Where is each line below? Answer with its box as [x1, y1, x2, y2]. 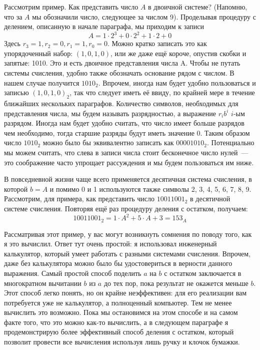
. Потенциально [207, 137, 254, 148]
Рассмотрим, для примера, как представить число [4, 193, 154, 204]
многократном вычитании [4, 277, 81, 288]
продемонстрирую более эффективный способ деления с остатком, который [4, 326, 234, 337]
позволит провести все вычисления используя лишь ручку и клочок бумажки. [4, 336, 240, 347]
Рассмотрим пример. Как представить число [4, 2, 138, 12]
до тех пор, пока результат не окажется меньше [103, 277, 248, 288]
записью [4, 87, 29, 98]
